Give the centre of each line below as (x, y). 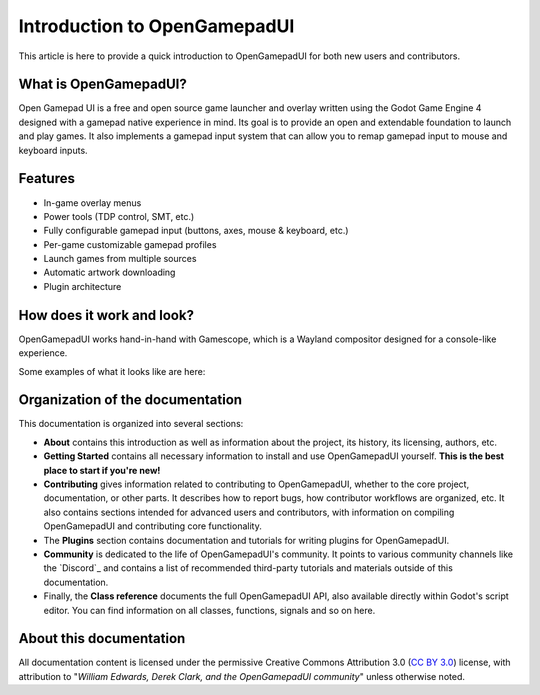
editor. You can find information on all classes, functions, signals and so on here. (209, 610)
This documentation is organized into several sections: (131, 424)
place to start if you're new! (102, 470)
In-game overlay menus (92, 202)
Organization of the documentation (130, 400)
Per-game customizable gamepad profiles (130, 244)
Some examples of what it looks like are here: (112, 371)
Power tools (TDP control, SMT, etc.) (119, 216)
